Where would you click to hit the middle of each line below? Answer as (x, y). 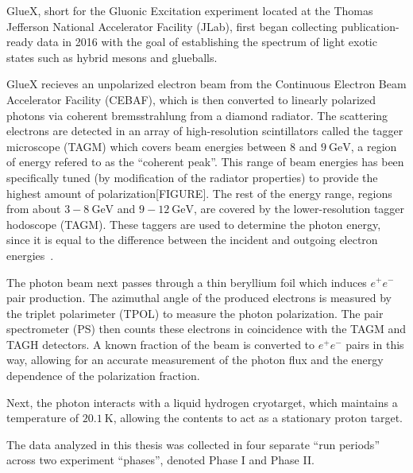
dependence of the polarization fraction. (103, 376)
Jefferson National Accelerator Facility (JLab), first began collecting (172, 26)
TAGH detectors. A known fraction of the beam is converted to (161, 344)
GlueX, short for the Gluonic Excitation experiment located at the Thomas (190, 10)
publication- (370, 26)
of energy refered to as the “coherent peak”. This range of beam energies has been (205, 162)
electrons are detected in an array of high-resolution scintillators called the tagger (205, 131)
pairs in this (375, 344)
